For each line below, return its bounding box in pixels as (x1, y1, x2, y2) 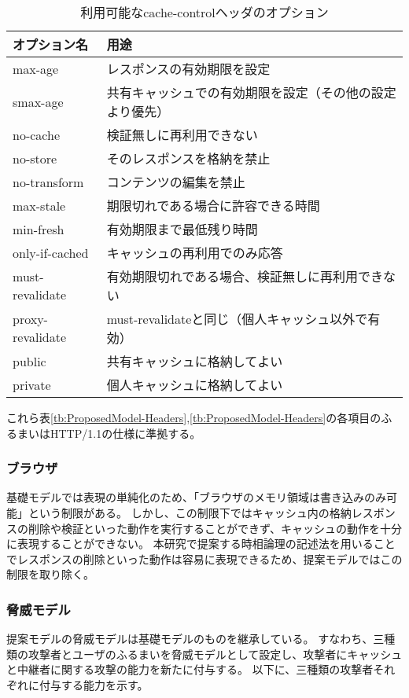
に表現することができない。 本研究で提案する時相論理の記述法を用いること (6, 535, 396, 552)
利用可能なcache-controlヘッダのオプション (80, 3, 329, 21)
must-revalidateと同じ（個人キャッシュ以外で (106, 310, 368, 328)
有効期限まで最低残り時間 (106, 220, 258, 238)
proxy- (13, 310, 48, 328)
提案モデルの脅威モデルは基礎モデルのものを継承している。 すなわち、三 (6, 630, 385, 647)
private (13, 375, 51, 394)
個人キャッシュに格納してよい (106, 376, 283, 394)
